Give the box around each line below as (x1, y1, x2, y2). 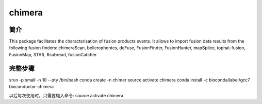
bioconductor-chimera (9, 84, 54, 90)
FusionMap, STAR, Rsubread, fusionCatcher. (9, 52, 98, 57)
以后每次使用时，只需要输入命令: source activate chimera (9, 92, 124, 98)
